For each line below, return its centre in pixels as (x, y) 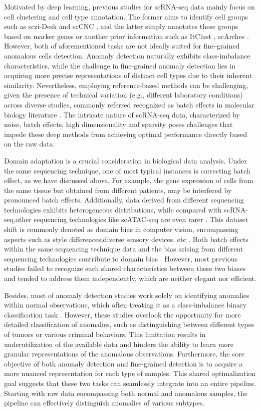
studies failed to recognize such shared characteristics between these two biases (125, 268)
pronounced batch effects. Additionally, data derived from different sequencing (124, 200)
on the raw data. (30, 144)
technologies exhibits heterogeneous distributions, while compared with (113, 209)
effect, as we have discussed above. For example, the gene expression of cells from (129, 180)
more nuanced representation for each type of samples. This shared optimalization (130, 373)
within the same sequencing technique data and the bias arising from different (124, 249)
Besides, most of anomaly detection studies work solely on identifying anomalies (127, 295)
